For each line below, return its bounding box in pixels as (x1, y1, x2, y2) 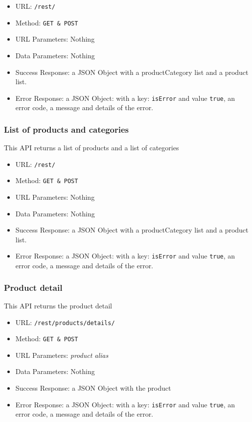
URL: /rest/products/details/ (15, 317, 115, 327)
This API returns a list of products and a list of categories (4, 142, 179, 153)
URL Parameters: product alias (15, 350, 109, 360)
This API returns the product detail (4, 300, 112, 310)
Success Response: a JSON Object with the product (15, 383, 171, 393)
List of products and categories (4, 123, 129, 135)
